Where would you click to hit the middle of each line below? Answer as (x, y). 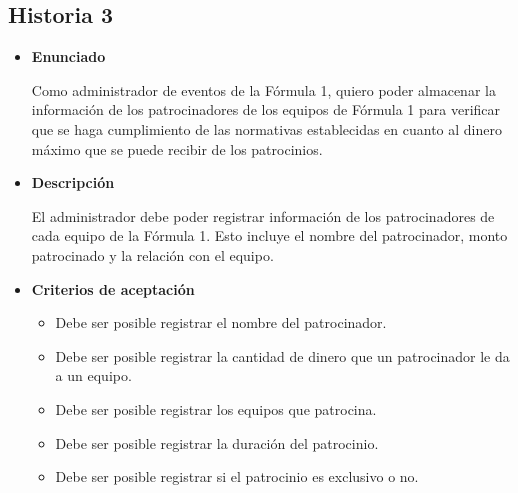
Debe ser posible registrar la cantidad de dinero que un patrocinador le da (282, 355)
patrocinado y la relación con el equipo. (152, 254)
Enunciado (68, 56)
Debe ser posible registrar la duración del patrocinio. (217, 442)
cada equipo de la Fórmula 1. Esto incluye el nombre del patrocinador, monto (269, 235)
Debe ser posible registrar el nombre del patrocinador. (221, 322)
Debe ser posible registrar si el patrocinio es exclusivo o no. (237, 476)
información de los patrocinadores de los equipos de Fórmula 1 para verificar (266, 109)
